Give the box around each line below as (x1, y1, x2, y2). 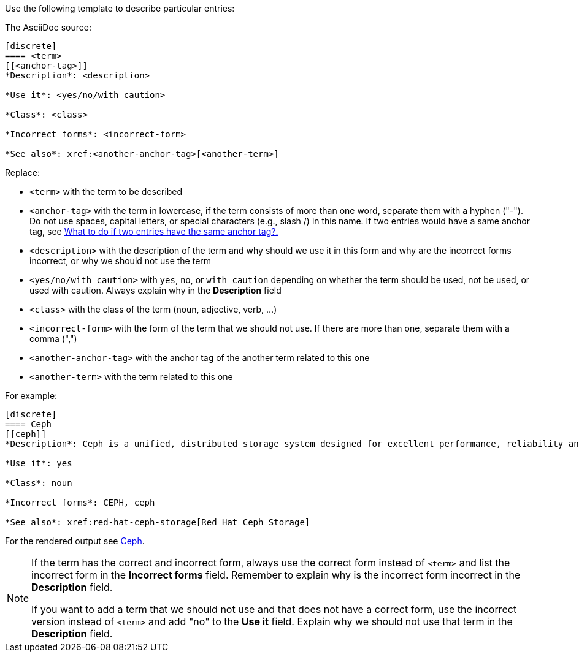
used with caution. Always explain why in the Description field (29, 285, 282, 295)
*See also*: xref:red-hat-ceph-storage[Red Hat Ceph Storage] (5, 517, 310, 527)
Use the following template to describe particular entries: (5, 3, 235, 13)
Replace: (5, 167, 40, 178)
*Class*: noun (5, 478, 72, 488)
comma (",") (29, 333, 77, 344)
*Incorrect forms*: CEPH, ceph (5, 498, 155, 507)
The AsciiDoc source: (5, 22, 91, 32)
